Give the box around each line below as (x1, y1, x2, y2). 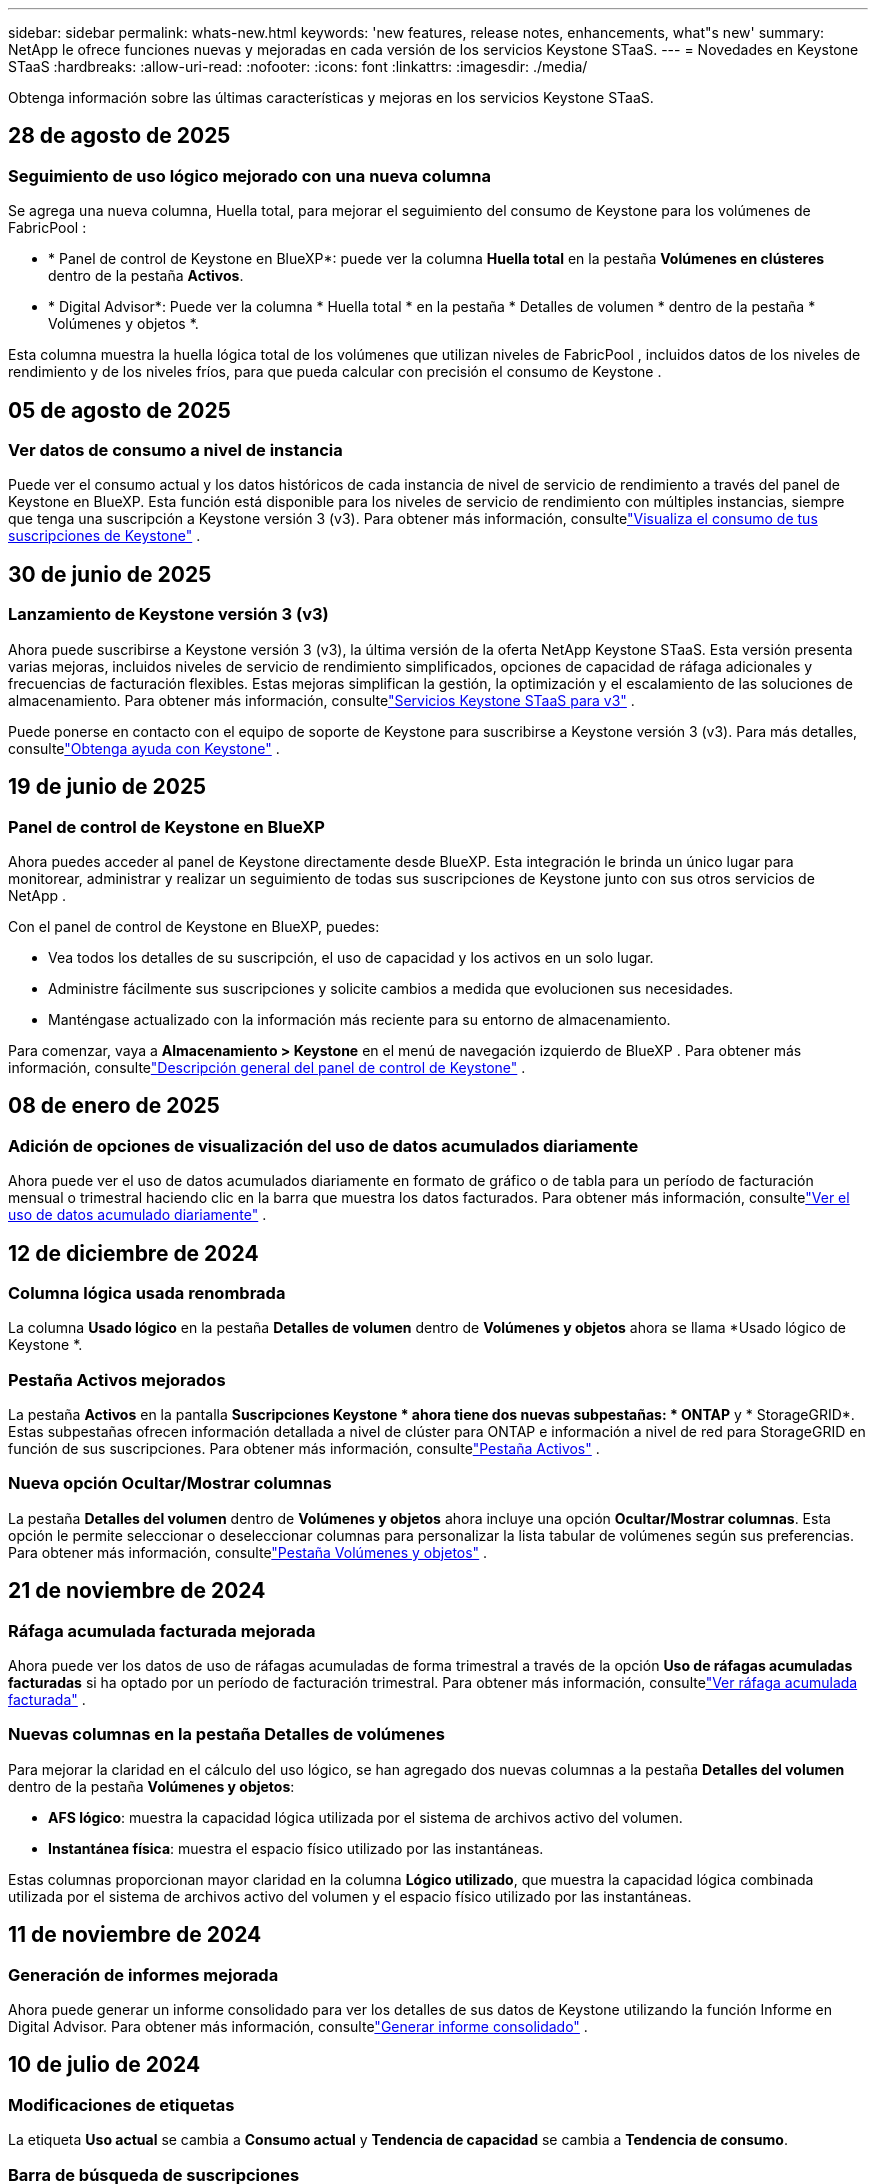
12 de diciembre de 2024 (8, 1240, 259, 1266)
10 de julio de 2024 (8, 2052, 201, 2078)
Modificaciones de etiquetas (8, 2094, 235, 2115)
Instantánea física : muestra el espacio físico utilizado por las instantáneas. (48, 1839, 544, 1857)
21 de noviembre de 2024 (8, 1578, 266, 1604)
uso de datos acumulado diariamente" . (8, 1206, 267, 1224)
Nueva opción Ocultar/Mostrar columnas (8, 1473, 332, 1494)
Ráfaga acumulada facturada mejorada (8, 1620, 316, 1641)
